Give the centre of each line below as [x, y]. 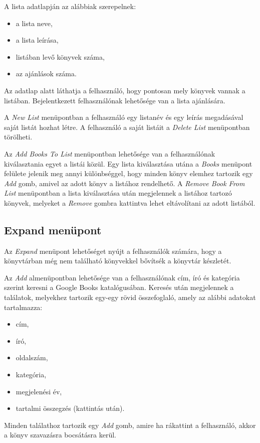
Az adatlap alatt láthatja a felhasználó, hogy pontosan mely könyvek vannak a [125, 90]
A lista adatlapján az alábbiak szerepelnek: [70, 6]
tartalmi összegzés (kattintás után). [70, 408]
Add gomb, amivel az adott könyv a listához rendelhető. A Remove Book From [124, 183]
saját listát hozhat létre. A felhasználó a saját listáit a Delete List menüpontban [127, 127]
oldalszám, [32, 357]
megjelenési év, [39, 391]
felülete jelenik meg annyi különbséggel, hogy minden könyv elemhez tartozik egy [128, 173]
